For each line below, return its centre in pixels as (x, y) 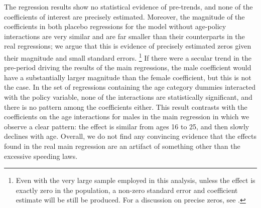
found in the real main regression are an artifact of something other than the (122, 146)
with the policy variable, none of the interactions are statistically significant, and (128, 97)
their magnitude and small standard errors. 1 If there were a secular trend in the (128, 57)
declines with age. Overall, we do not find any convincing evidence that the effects (130, 136)
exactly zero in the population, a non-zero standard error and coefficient (127, 190)
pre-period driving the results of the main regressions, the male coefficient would (128, 67)
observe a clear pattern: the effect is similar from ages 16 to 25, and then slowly (127, 126)
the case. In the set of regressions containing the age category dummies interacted (130, 87)
